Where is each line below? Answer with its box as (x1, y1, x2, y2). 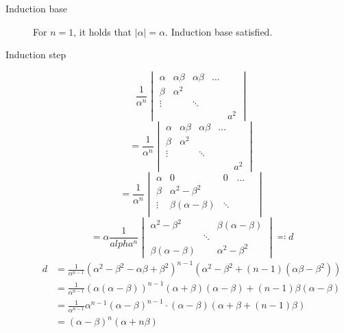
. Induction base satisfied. (165, 24, 273, 38)
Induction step (5, 47, 66, 62)
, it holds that (73, 24, 132, 38)
